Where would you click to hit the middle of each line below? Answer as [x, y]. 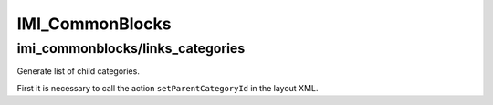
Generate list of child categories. [79, 71]
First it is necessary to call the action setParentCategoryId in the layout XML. [168, 88]
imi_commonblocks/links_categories [131, 48]
